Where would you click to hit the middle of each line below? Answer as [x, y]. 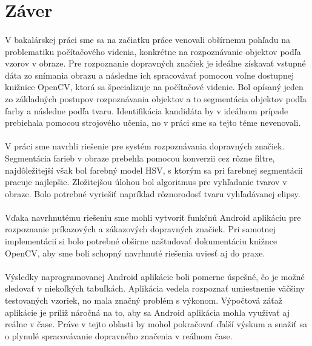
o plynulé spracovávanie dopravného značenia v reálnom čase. [119, 335]
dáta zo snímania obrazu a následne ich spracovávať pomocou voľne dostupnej [150, 75]
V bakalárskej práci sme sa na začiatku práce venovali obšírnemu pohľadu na [148, 39]
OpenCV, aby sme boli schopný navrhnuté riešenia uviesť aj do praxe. [135, 253]
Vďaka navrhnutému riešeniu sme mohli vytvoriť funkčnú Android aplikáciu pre [153, 217]
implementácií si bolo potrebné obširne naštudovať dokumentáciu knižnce [141, 241]
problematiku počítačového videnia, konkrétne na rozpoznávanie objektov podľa [153, 51]
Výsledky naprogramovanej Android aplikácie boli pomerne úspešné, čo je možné [155, 276]
